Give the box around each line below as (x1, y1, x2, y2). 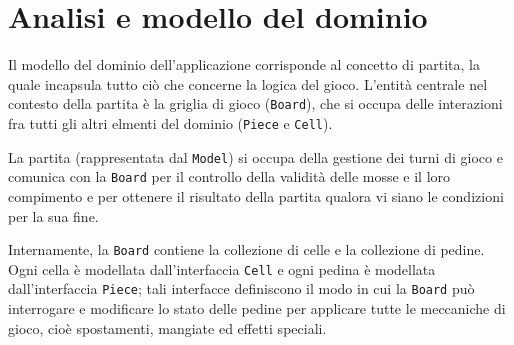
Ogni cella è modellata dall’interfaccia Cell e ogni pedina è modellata (8, 258, 436, 279)
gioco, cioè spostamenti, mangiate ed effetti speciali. (8, 317, 327, 338)
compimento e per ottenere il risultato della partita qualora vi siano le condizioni (8, 185, 504, 206)
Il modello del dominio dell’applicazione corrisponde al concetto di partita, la (8, 54, 480, 75)
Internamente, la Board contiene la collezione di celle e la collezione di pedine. (8, 239, 485, 260)
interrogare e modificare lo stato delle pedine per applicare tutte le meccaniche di (8, 298, 506, 319)
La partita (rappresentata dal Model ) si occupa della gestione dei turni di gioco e (8, 146, 503, 167)
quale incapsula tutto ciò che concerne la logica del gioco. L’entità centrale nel (8, 73, 488, 94)
